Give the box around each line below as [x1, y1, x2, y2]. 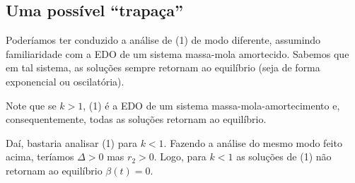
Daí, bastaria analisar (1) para [6, 135, 137, 150]
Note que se [6, 98, 57, 112]
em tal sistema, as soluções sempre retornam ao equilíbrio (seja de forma [6, 60, 320, 75]
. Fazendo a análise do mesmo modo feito [163, 135, 342, 150]
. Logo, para [153, 149, 206, 164]
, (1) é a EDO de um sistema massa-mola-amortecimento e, [83, 98, 340, 112]
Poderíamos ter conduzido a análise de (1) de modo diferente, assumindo [6, 33, 321, 47]
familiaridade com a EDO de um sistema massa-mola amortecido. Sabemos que [6, 46, 349, 61]
